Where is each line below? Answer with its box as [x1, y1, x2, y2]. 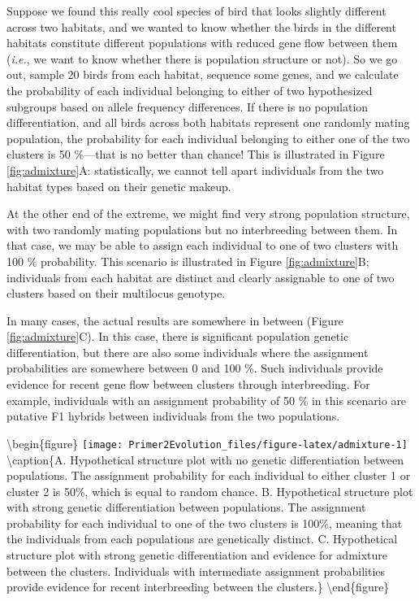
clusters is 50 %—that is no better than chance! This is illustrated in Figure [6, 146, 385, 163]
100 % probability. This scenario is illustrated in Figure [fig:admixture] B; [6, 252, 369, 269]
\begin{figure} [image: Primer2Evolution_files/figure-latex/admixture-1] [6, 434, 408, 451]
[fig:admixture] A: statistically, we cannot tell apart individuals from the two [6, 161, 384, 178]
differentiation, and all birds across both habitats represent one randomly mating [6, 114, 410, 131]
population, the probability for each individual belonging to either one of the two [6, 129, 410, 146]
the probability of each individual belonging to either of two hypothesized [6, 81, 373, 98]
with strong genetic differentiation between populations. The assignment [6, 499, 366, 516]
